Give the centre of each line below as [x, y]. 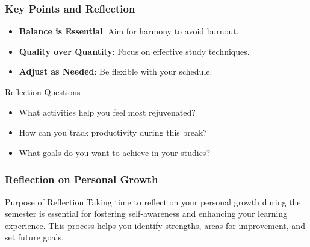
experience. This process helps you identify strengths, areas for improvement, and [155, 225]
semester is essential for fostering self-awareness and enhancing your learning [146, 214]
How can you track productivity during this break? [113, 132]
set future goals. [34, 237]
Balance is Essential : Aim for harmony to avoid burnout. [129, 31]
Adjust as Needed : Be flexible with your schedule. [116, 71]
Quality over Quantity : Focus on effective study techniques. [134, 51]
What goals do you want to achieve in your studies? [114, 152]
